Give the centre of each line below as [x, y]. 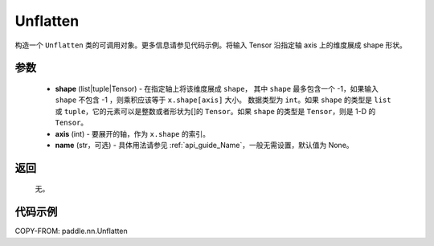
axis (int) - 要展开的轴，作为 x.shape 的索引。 [133, 133]
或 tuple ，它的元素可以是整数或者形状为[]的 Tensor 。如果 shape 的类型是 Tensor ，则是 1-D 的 [215, 111]
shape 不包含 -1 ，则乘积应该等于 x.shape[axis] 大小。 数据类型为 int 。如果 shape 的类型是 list [223, 100]
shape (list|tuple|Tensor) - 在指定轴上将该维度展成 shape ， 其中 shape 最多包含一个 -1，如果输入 [217, 88]
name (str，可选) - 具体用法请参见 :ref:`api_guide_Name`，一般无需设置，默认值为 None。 [204, 145]
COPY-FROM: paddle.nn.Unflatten [71, 231]
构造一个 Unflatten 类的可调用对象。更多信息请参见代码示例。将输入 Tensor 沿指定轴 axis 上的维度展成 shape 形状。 [211, 45]
